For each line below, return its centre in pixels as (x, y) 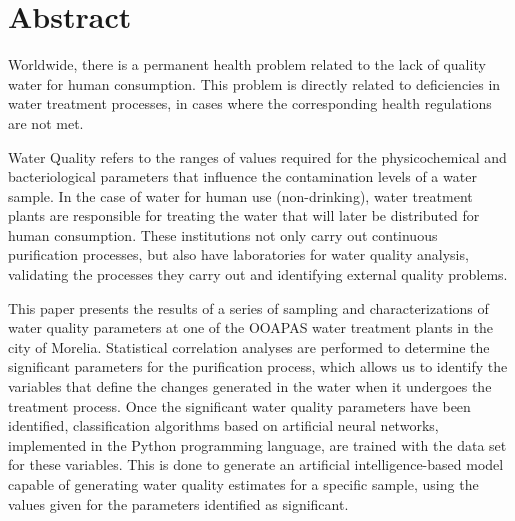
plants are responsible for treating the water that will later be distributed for (244, 215)
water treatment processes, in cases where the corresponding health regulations (250, 103)
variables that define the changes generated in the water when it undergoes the (250, 386)
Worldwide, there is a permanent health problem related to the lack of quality (247, 64)
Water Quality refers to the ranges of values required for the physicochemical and (257, 156)
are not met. (46, 122)
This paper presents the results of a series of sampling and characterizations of (248, 307)
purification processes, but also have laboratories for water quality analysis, (238, 254)
